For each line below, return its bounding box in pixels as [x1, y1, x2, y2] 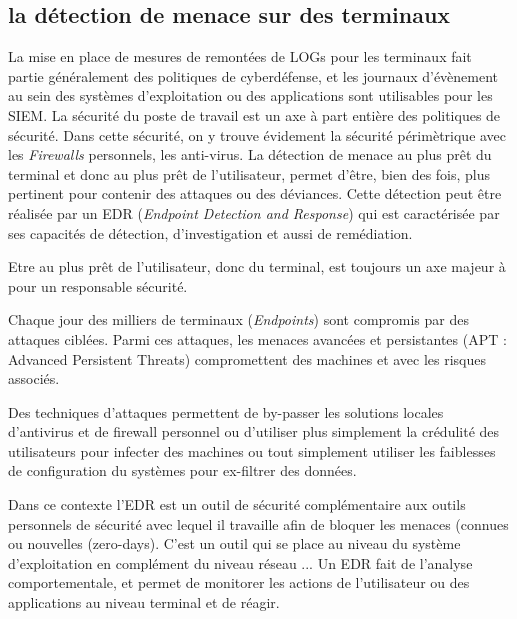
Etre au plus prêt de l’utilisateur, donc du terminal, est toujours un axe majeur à [8, 256, 506, 277]
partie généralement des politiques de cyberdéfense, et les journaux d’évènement [8, 65, 499, 86]
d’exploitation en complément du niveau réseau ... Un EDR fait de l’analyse [8, 552, 473, 573]
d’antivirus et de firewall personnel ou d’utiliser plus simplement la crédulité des [8, 421, 500, 442]
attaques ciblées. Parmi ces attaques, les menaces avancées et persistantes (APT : [8, 328, 507, 349]
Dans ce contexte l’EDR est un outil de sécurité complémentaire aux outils [8, 494, 466, 515]
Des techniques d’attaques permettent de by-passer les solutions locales [8, 401, 444, 422]
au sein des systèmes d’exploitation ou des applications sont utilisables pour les [8, 85, 493, 106]
